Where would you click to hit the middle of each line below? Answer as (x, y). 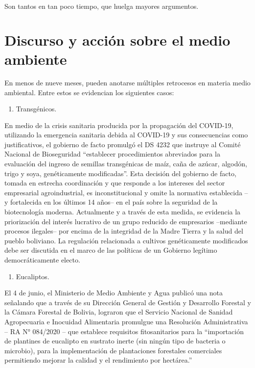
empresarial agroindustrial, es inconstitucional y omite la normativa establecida (123, 192)
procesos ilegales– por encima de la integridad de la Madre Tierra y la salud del (124, 231)
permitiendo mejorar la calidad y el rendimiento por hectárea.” (98, 360)
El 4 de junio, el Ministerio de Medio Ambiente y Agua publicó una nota (114, 293)
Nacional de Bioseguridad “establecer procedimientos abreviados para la (112, 154)
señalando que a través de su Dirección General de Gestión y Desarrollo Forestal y (128, 302)
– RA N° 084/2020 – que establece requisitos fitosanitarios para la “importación (124, 331)
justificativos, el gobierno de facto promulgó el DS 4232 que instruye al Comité (123, 144)
